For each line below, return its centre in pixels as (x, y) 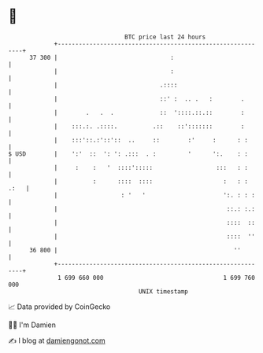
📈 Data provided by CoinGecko (59, 307)
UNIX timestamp (163, 291)
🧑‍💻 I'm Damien (32, 325)
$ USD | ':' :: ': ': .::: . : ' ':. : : (128, 154)
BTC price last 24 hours (165, 37)
